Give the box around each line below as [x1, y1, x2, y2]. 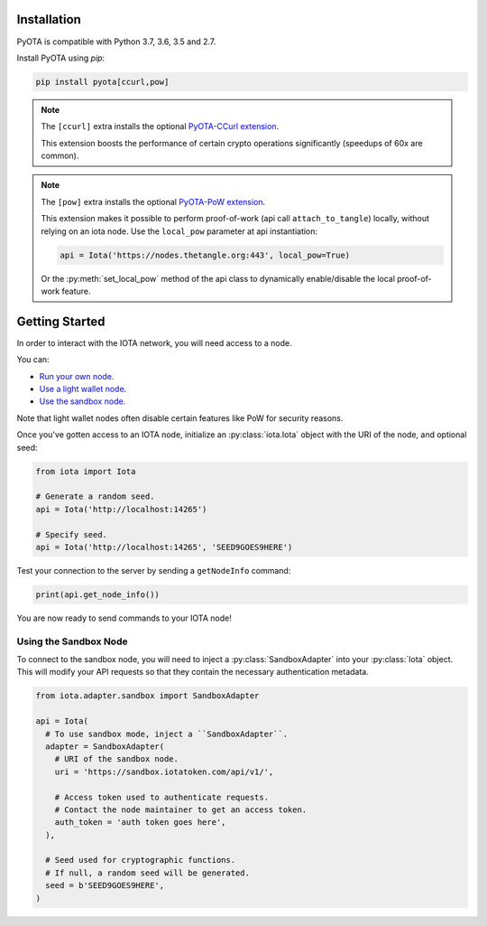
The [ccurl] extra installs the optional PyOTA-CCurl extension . [41, 121, 280, 132]
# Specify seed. [35, 529, 108, 539]
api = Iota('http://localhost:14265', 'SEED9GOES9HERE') [35, 542, 293, 552]
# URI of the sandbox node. [54, 754, 179, 764]
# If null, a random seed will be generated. [45, 867, 250, 878]
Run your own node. [39, 370, 115, 381]
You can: [16, 354, 50, 365]
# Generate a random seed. [35, 491, 155, 501]
